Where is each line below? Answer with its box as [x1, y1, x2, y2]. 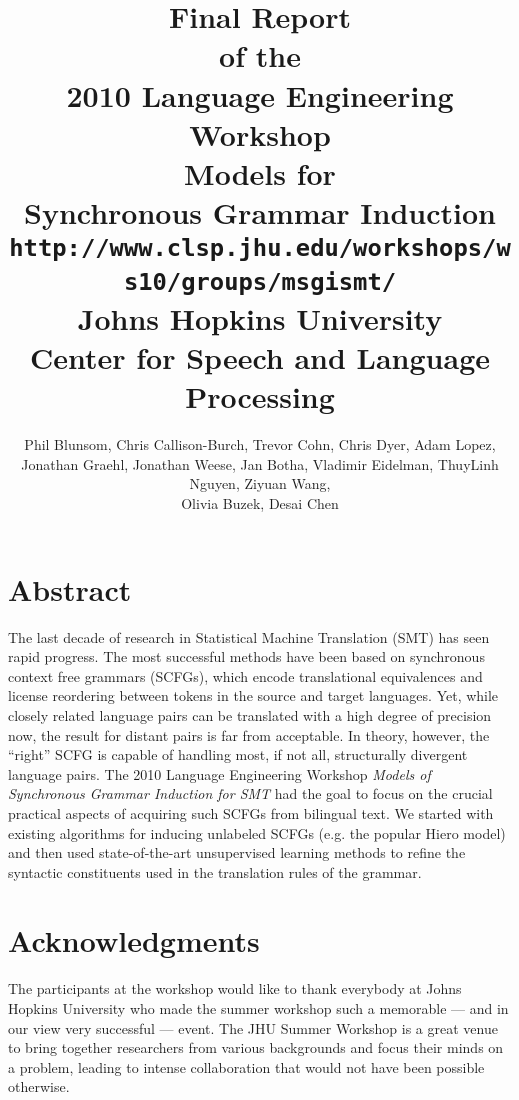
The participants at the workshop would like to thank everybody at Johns [8, 978, 462, 999]
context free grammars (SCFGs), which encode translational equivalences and [8, 665, 483, 686]
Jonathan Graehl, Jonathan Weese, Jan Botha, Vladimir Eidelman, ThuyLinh [21, 453, 499, 474]
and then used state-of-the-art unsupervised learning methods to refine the [8, 842, 466, 863]
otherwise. [8, 1076, 70, 1097]
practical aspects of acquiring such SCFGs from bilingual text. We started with [8, 802, 494, 823]
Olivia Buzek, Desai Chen [181, 493, 339, 514]
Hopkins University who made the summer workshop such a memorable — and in [8, 998, 509, 1018]
